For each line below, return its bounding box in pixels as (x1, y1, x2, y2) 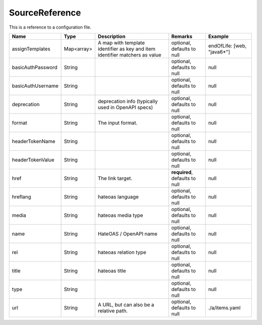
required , (171, 169, 193, 176)
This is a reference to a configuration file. (9, 24, 92, 30)
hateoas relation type (98, 249, 147, 256)
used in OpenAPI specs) (98, 104, 153, 111)
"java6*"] (208, 49, 230, 55)
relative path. (98, 307, 128, 314)
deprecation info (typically (98, 97, 158, 104)
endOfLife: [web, (208, 42, 247, 49)
